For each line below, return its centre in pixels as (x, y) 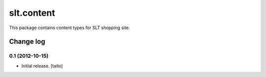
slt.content (32, 13)
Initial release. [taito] (42, 66)
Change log (27, 42)
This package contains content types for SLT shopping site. (69, 28)
